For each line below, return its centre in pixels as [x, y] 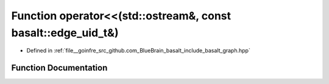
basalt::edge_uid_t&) [65, 33]
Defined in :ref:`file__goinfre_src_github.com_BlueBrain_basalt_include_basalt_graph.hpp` [139, 51]
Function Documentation [59, 68]
